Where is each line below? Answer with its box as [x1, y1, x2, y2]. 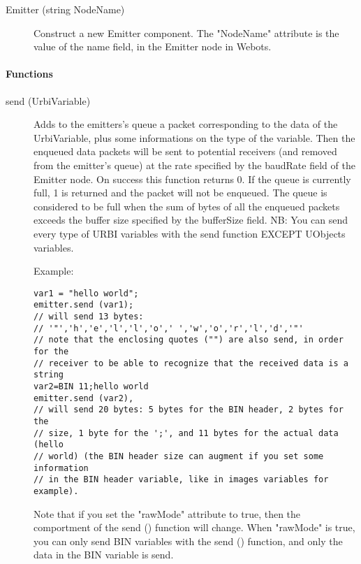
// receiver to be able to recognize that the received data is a [34, 358, 349, 368]
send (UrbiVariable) [6, 93, 91, 108]
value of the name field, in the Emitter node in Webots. [34, 39, 272, 54]
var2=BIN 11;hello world [34, 381, 149, 391]
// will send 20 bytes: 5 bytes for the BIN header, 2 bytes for [34, 405, 344, 415]
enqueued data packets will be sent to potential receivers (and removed [34, 144, 337, 159]
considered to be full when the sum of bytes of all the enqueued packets [34, 198, 340, 213]
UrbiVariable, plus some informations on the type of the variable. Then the [34, 130, 355, 145]
